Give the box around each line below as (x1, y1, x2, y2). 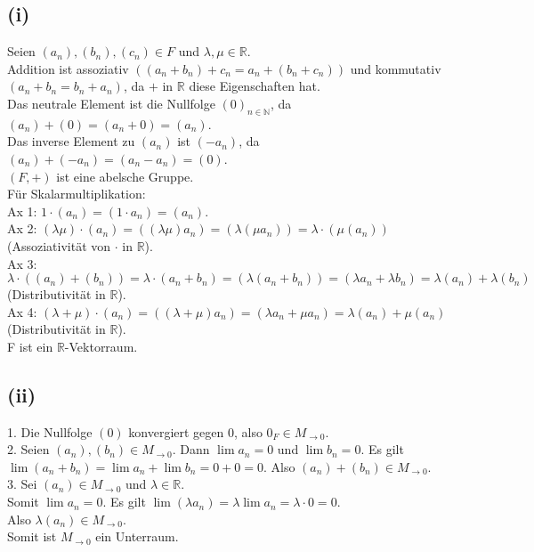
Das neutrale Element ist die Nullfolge (7, 93, 215, 112)
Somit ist (7, 527, 57, 546)
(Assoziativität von (7, 236, 111, 255)
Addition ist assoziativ (7, 59, 129, 77)
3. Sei (7, 475, 37, 493)
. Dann (172, 440, 210, 459)
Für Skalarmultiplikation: (7, 184, 146, 203)
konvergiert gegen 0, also (128, 422, 263, 441)
